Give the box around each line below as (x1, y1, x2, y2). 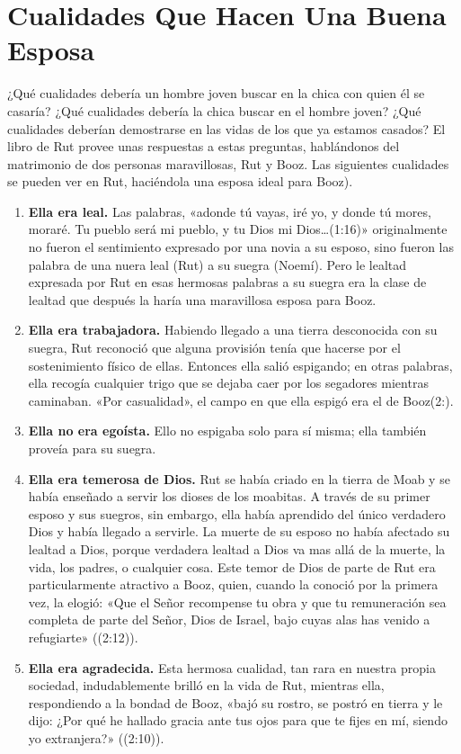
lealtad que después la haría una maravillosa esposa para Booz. (28, 290, 377, 309)
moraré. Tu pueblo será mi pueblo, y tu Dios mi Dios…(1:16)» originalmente (28, 220, 448, 238)
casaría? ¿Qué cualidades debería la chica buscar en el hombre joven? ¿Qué (7, 101, 421, 120)
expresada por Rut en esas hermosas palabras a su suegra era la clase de (28, 273, 427, 292)
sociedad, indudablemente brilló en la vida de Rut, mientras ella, (28, 676, 385, 695)
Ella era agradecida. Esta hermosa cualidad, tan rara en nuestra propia (28, 658, 436, 677)
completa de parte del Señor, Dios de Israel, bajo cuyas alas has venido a (28, 610, 430, 629)
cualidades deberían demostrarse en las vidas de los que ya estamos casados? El (7, 119, 446, 138)
